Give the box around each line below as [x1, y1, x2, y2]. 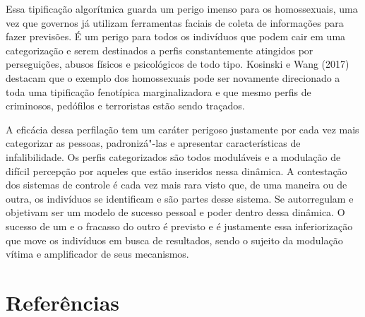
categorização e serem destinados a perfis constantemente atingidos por [6, 42, 313, 57]
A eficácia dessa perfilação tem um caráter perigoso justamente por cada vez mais [6, 121, 359, 136]
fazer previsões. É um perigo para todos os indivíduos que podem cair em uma [6, 29, 346, 44]
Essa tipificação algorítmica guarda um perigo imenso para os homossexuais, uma [6, 1, 358, 16]
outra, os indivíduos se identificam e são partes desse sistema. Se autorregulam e [6, 191, 354, 205]
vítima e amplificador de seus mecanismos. [6, 246, 189, 261]
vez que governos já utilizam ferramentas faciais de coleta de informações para [6, 15, 344, 30]
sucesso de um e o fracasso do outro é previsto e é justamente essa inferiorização [6, 218, 353, 233]
